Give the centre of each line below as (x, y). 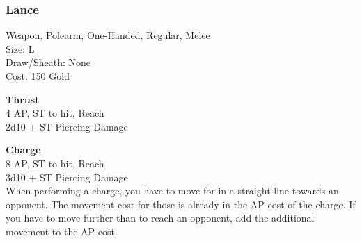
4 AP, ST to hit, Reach (55, 113)
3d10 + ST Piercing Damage (67, 177)
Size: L (20, 48)
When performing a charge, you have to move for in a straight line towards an (172, 191)
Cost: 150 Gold (38, 76)
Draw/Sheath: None (48, 62)
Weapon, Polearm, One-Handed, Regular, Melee (108, 35)
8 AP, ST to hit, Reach (55, 163)
